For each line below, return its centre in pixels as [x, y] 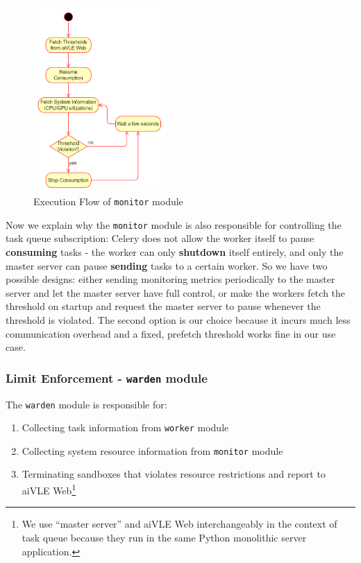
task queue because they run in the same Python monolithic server [164, 537]
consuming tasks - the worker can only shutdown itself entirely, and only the [175, 251]
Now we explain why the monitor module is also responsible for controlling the [174, 224]
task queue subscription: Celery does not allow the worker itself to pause [160, 238]
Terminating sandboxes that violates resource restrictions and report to [174, 474]
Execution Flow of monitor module [108, 201]
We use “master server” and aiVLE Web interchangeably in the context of [179, 524]
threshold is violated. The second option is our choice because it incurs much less [178, 319]
